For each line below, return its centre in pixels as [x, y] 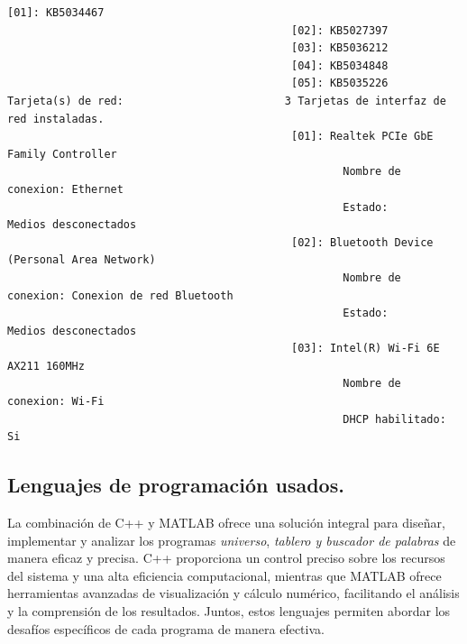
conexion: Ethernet [65, 189]
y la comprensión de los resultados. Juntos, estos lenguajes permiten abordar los [229, 611]
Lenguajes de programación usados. [176, 485]
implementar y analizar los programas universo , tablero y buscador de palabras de [232, 540]
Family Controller [62, 154]
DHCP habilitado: [394, 419]
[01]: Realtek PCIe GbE [362, 137]
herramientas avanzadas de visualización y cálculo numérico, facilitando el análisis [233, 593]
